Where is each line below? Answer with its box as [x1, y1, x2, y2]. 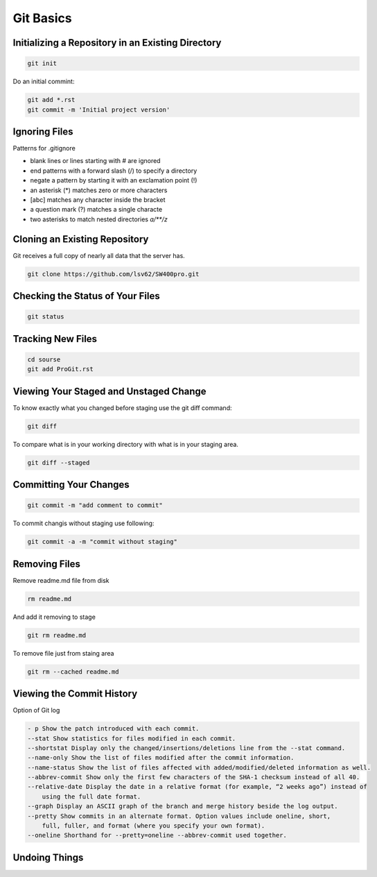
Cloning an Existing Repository [12, 233, 149, 245]
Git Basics [12, 10, 72, 26]
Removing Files [12, 558, 81, 570]
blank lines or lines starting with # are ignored [30, 157, 161, 165]
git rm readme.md [27, 631, 87, 639]
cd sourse [27, 355, 61, 364]
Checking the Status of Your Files [12, 290, 160, 302]
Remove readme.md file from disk [12, 576, 109, 584]
